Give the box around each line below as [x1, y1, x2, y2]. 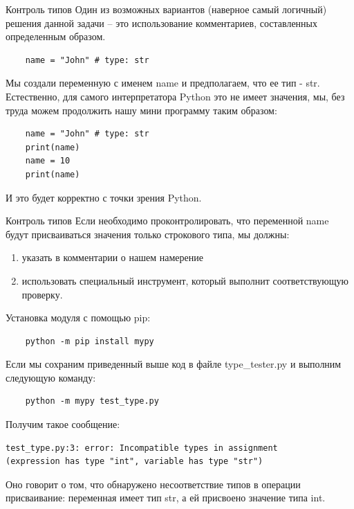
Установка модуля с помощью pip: [6, 310, 151, 325]
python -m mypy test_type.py [25, 396, 159, 407]
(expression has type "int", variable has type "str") [6, 456, 263, 467]
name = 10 [25, 156, 71, 166]
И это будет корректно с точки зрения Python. [6, 190, 202, 204]
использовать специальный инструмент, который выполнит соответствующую [21, 273, 348, 287]
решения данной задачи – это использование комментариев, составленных [6, 15, 318, 30]
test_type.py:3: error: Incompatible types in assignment [6, 443, 278, 453]
